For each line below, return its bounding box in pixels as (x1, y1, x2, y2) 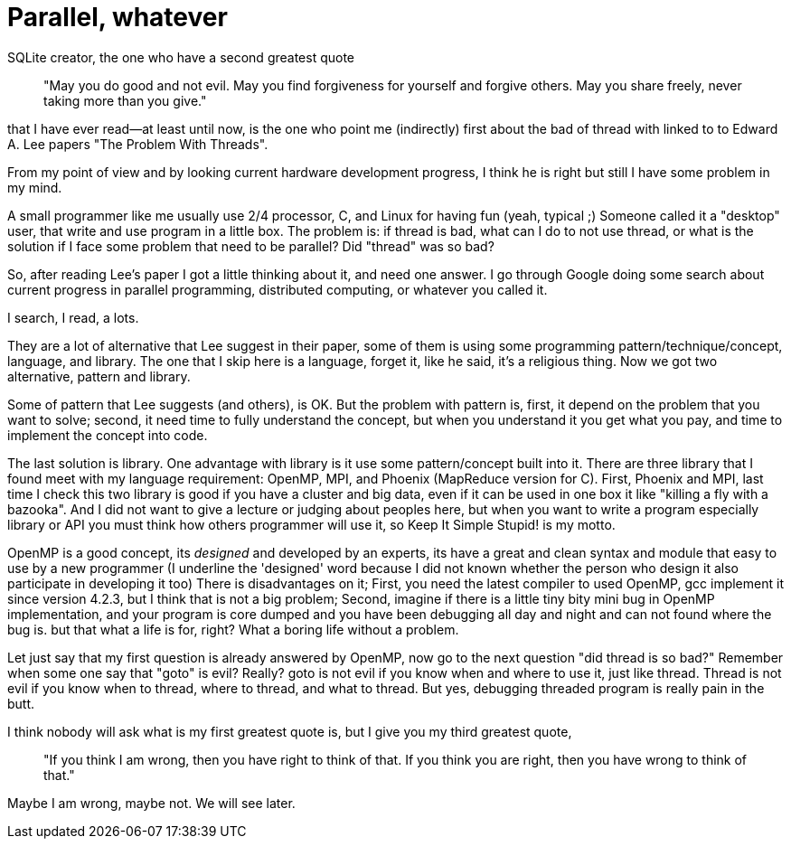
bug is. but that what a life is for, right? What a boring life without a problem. (7, 621, 459, 637)
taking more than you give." (43, 92, 207, 108)
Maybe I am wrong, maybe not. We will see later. (7, 794, 296, 811)
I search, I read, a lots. (7, 309, 139, 325)
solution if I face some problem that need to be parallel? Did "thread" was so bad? (7, 238, 494, 254)
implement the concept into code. (7, 427, 208, 443)
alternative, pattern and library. (7, 368, 191, 384)
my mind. (7, 179, 62, 195)
